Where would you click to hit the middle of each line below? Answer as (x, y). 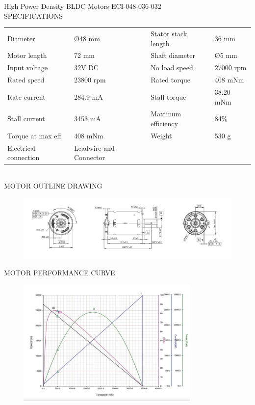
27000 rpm (230, 67)
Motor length (27, 55)
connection (24, 157)
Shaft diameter (173, 55)
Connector (90, 157)
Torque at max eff (34, 135)
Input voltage (28, 67)
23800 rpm (90, 80)
